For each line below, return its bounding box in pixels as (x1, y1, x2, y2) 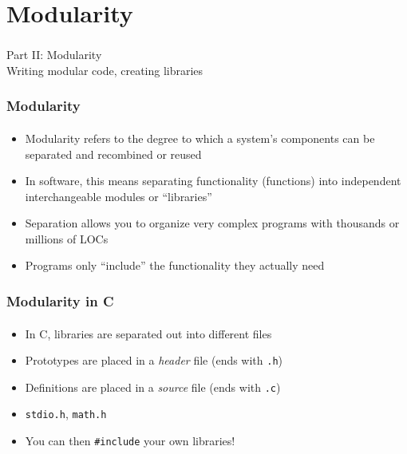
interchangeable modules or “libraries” (25, 188, 212, 204)
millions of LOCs (25, 230, 109, 247)
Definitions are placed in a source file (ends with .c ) (25, 378, 281, 395)
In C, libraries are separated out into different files (25, 325, 272, 341)
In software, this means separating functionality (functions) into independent (25, 172, 401, 189)
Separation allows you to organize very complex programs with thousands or (25, 215, 400, 231)
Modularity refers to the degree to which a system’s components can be (25, 129, 375, 146)
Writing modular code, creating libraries (6, 61, 203, 78)
